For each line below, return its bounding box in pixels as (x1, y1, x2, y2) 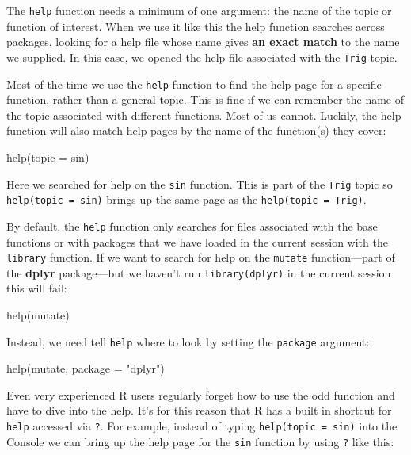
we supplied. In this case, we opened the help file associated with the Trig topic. (6, 48, 398, 65)
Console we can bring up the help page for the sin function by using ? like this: (6, 433, 394, 449)
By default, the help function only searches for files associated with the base (6, 217, 378, 234)
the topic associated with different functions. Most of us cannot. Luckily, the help (6, 106, 401, 123)
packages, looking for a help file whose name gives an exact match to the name (6, 33, 400, 50)
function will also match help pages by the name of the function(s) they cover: (6, 122, 386, 139)
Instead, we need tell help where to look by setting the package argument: (6, 333, 370, 350)
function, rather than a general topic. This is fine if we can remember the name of (6, 91, 404, 108)
